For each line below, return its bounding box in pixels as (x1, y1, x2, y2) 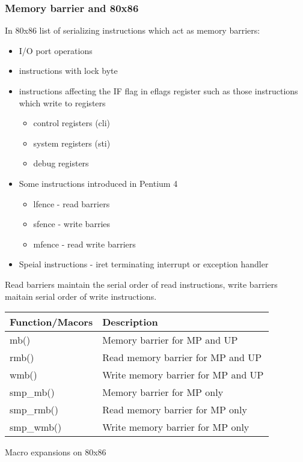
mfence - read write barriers (33, 237, 136, 250)
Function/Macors (10, 315, 93, 329)
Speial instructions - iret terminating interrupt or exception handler (19, 258, 269, 270)
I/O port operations (19, 44, 93, 56)
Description (102, 315, 158, 329)
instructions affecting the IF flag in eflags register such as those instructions (19, 85, 298, 97)
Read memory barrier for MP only (102, 403, 247, 417)
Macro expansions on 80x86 (5, 446, 106, 458)
